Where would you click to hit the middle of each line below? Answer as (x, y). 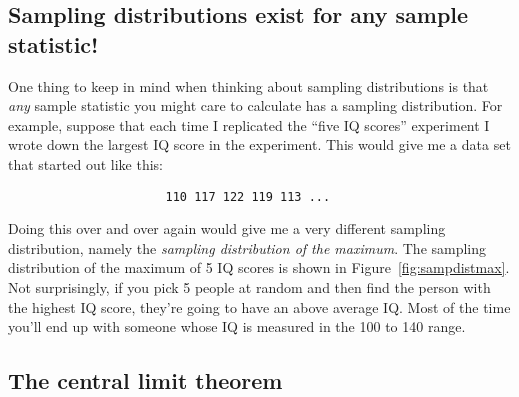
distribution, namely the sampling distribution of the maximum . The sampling (247, 247)
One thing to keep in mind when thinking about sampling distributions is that (248, 85)
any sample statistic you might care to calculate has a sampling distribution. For (255, 105)
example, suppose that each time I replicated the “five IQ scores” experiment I (249, 124)
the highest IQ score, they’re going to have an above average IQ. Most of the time (259, 306)
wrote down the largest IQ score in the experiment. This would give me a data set (259, 144)
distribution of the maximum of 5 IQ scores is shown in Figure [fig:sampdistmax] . (259, 267)
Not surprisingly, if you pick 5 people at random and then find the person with (249, 287)
